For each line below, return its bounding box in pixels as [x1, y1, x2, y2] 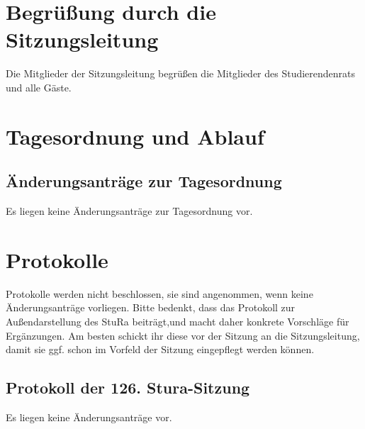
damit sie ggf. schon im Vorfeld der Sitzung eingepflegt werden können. [6, 342, 315, 357]
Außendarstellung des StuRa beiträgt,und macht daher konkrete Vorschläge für [6, 313, 349, 328]
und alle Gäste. [6, 79, 72, 94]
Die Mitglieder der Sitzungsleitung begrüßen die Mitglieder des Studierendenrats [6, 66, 356, 81]
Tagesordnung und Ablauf [6, 121, 264, 150]
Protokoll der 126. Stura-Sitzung [6, 377, 250, 399]
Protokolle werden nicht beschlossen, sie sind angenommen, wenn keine [6, 286, 313, 301]
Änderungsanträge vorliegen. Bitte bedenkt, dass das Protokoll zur [6, 300, 296, 315]
